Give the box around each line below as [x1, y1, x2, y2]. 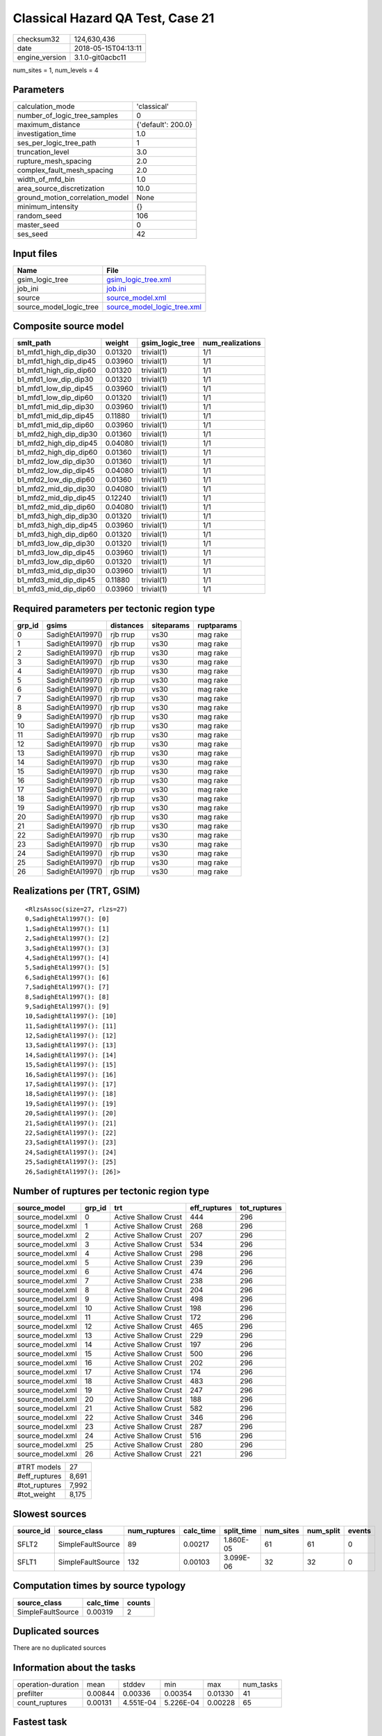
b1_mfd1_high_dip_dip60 [17, 365, 97, 375]
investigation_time [17, 129, 76, 139]
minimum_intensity [17, 202, 79, 212]
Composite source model [13, 320, 124, 333]
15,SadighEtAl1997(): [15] [25, 1061, 117, 1069]
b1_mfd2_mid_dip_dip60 [17, 502, 96, 512]
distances [110, 621, 144, 630]
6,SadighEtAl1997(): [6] [25, 973, 110, 981]
